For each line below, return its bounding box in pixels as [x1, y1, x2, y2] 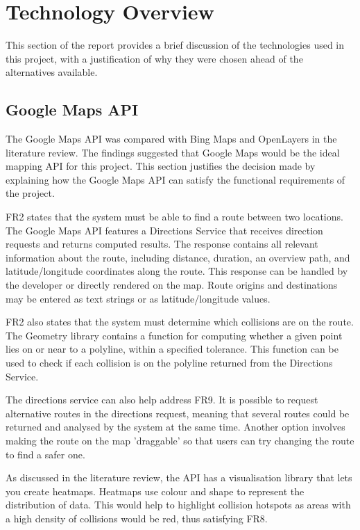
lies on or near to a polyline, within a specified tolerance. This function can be [6, 342, 338, 356]
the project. [6, 186, 55, 200]
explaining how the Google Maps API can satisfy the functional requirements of [6, 172, 345, 186]
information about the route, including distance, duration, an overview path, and [6, 250, 350, 264]
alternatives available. [6, 65, 98, 79]
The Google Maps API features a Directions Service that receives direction [6, 223, 323, 237]
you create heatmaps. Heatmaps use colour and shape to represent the [6, 483, 305, 498]
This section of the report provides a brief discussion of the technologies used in [6, 38, 345, 52]
